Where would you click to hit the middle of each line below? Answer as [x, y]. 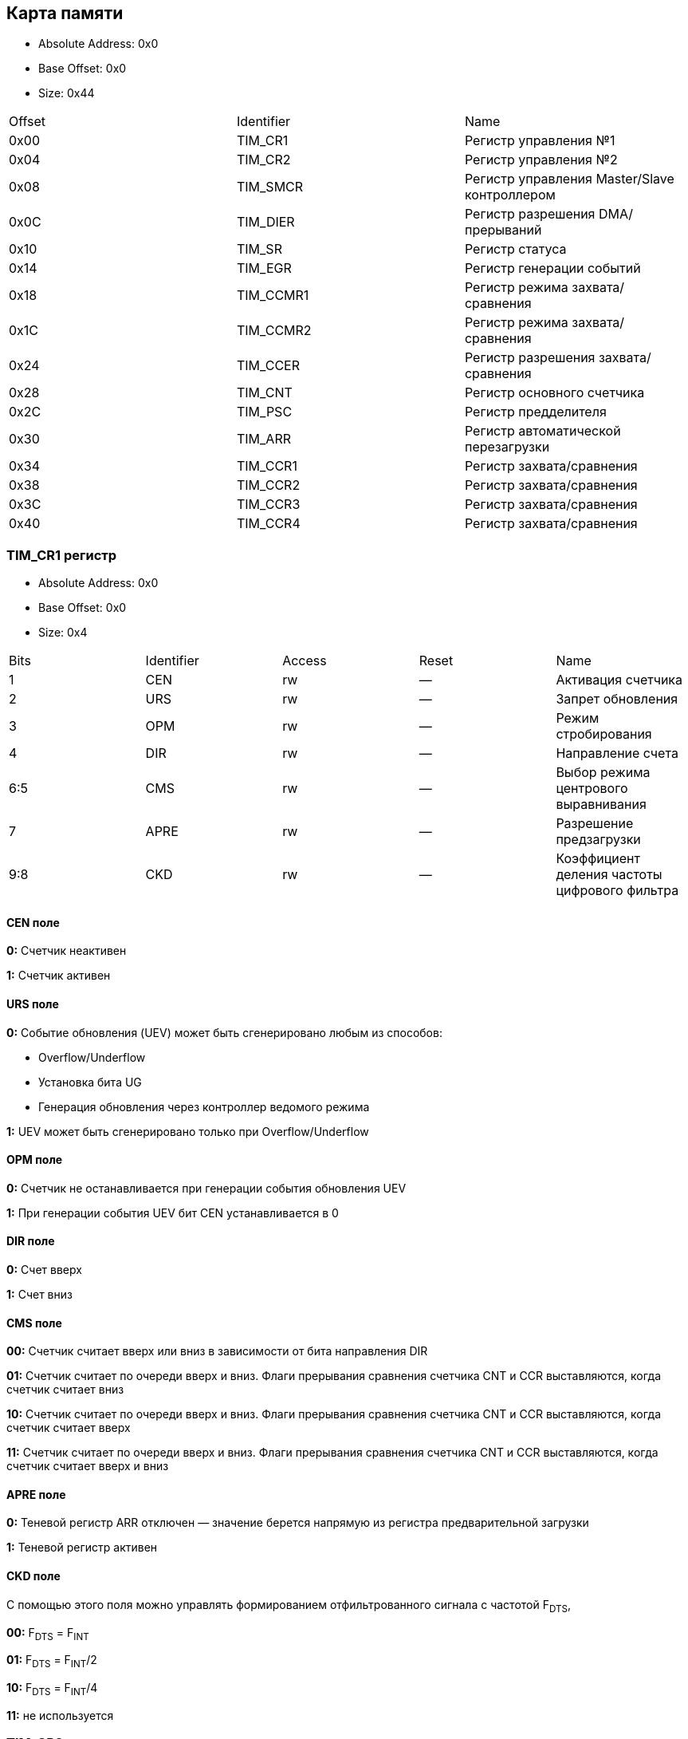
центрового [592, 789]
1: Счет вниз [39, 1295]
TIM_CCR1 [267, 466]
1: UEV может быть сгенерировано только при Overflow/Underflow [188, 1131]
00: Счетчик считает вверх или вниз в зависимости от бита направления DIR [217, 1351]
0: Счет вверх [44, 1270]
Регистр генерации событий [552, 268]
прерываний [503, 230]
